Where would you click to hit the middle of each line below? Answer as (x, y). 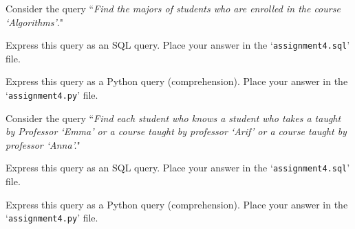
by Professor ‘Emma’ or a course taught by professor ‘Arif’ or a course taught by (176, 131)
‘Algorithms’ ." (34, 22)
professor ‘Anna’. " (43, 144)
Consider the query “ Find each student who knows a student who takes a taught (173, 118)
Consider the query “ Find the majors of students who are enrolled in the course (173, 8)
